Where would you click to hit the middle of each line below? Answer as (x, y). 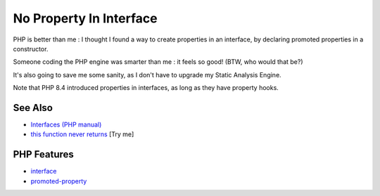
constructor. (31, 48)
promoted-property (59, 181)
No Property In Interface (85, 18)
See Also (33, 108)
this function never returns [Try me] (82, 134)
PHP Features (43, 155)
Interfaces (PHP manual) (66, 125)
